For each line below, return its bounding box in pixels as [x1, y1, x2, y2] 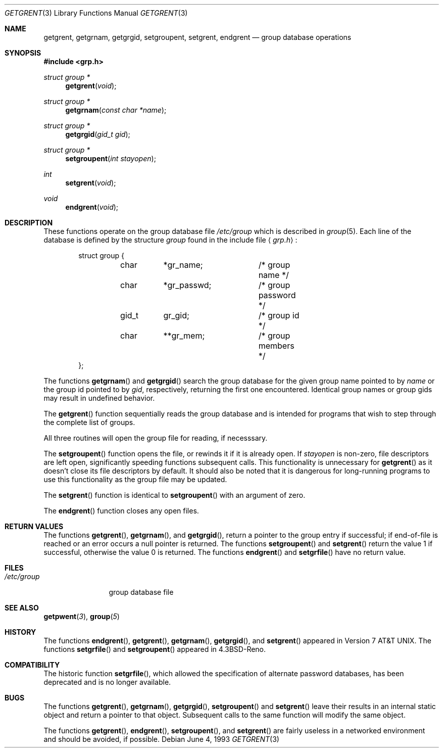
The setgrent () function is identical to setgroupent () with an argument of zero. [43, 491, 306, 499]
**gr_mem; [163, 331, 205, 341]
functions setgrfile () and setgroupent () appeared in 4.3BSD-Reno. [43, 645, 266, 653]
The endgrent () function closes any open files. [43, 506, 199, 515]
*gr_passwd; [163, 280, 212, 290]
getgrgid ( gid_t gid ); [65, 130, 130, 138]
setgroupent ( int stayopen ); [65, 154, 156, 163]
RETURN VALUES [5, 522, 64, 531]
